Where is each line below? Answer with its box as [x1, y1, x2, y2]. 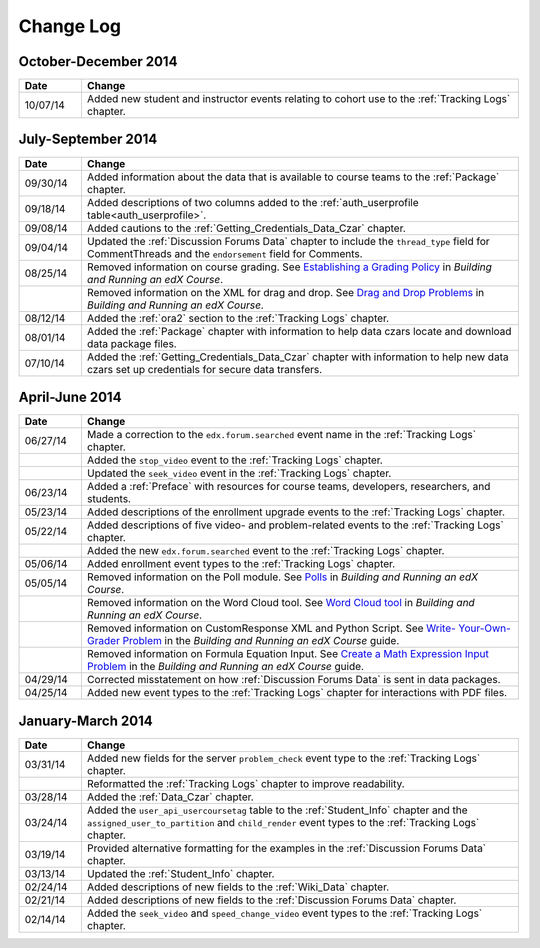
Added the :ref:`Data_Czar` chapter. [86, 790, 254, 804]
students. [86, 492, 132, 506]
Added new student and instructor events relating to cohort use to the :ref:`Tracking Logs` [86, 92, 511, 106]
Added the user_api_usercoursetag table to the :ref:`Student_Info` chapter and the [86, 803, 469, 817]
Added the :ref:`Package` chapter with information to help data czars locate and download [86, 324, 512, 338]
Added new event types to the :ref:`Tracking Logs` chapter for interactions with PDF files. [86, 686, 508, 700]
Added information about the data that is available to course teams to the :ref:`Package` [86, 170, 500, 184]
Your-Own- [458, 621, 512, 635]
